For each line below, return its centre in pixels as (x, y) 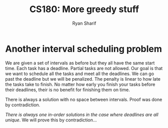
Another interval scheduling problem (83, 49)
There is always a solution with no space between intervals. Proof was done (84, 99)
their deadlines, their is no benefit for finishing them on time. (68, 90)
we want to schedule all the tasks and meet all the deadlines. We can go (80, 74)
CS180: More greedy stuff (84, 9)
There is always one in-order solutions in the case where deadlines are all (82, 114)
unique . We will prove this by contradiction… (51, 120)
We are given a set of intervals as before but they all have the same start (80, 63)
